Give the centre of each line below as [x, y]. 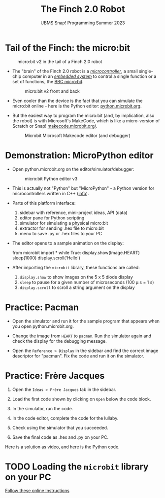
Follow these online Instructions [37, 491]
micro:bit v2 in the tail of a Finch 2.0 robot [60, 61]
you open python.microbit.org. [43, 326]
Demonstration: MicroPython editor [79, 155]
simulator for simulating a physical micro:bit [64, 223]
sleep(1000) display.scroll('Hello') [46, 258]
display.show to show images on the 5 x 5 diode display [76, 277]
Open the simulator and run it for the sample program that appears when [86, 321]
